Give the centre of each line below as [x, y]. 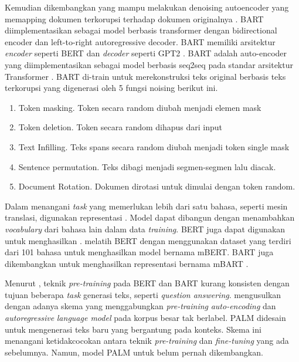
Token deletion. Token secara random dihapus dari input [120, 127]
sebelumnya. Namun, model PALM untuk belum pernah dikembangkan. [134, 352]
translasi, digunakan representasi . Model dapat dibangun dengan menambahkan [150, 217]
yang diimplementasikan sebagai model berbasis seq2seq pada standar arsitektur [149, 64]
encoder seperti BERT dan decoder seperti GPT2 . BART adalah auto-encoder [146, 53]
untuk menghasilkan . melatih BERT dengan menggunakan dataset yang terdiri [148, 240]
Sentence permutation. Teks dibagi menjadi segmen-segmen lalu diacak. [147, 166]
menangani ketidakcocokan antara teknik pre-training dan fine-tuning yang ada [147, 341]
